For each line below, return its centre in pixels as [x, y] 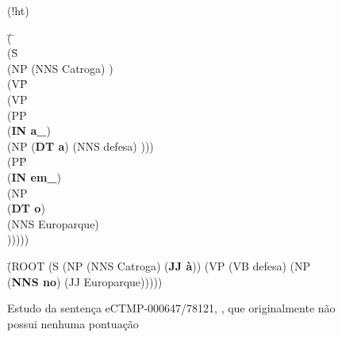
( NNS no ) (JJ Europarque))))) [85, 281]
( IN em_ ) [34, 176]
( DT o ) [26, 208]
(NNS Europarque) [53, 223]
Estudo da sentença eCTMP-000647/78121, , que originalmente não [171, 308]
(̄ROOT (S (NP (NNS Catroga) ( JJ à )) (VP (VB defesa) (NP [159, 265]
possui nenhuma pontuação [73, 323]
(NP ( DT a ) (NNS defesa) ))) [81, 146]
